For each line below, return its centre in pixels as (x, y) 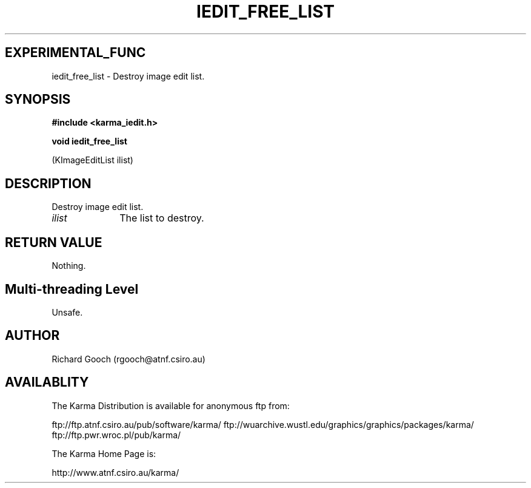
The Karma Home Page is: (104, 453)
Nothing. (69, 266)
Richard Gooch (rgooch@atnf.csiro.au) (129, 359)
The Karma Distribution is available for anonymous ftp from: (171, 405)
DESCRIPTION (48, 183)
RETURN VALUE (54, 242)
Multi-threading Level (72, 289)
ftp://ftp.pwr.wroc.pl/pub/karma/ (116, 435)
